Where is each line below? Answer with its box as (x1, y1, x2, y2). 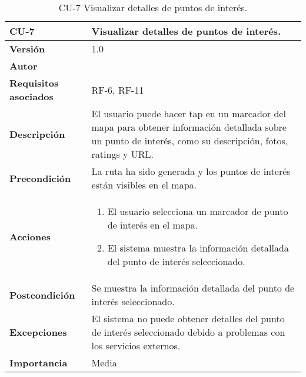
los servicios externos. (91, 339, 181, 352)
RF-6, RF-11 (91, 82, 144, 97)
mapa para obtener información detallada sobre (91, 120, 287, 134)
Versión (9, 42, 45, 55)
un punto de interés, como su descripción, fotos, (91, 134, 288, 147)
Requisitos (9, 76, 59, 90)
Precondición (9, 171, 71, 185)
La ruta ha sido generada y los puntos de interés (91, 164, 291, 178)
